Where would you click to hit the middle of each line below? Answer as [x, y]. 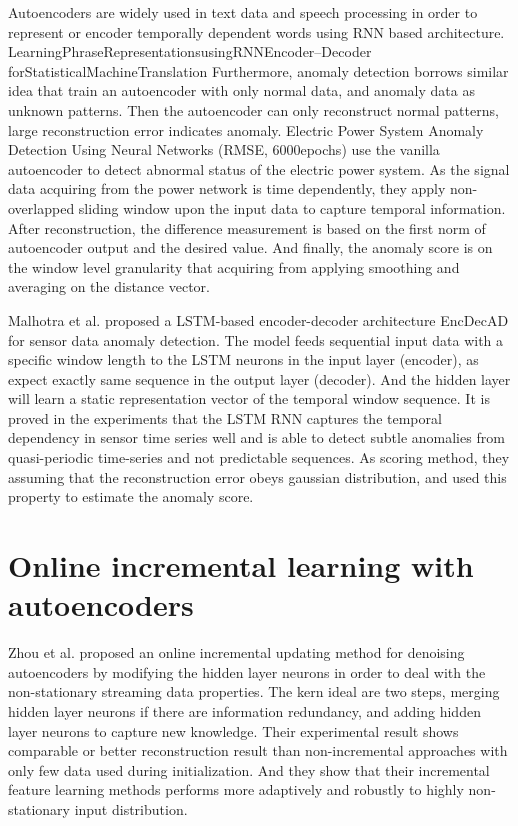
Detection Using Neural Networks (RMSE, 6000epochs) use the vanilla [224, 149]
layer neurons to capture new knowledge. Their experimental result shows [233, 730]
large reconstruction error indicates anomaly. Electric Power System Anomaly [246, 129]
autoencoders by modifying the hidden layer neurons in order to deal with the [247, 671]
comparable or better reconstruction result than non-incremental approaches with [258, 750]
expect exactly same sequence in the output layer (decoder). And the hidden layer [259, 378]
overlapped [41, 207]
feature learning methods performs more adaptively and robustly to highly [236, 789]
